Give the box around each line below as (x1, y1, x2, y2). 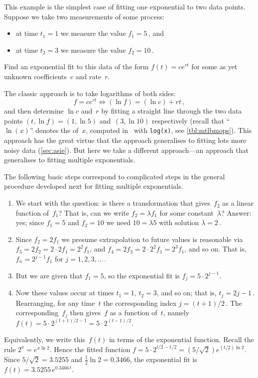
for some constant (159, 207, 214, 218)
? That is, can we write (58, 207, 129, 218)
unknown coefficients (4, 71, 67, 81)
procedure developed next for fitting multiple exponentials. (4, 181, 183, 191)
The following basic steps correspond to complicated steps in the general (4, 171, 225, 181)
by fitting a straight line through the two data (101, 106, 242, 116)
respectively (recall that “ (152, 115, 230, 126)
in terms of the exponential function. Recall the (109, 334, 254, 345)
